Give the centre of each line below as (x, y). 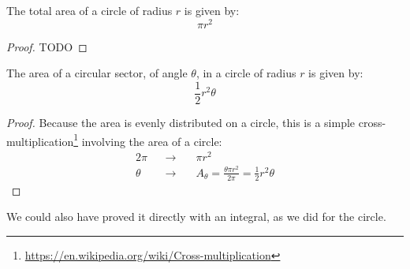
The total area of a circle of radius (89, 10)
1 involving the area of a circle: (148, 140)
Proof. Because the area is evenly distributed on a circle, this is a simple (181, 122)
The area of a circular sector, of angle (97, 73)
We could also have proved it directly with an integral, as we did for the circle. (196, 217)
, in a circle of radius (246, 73)
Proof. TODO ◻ (47, 46)
